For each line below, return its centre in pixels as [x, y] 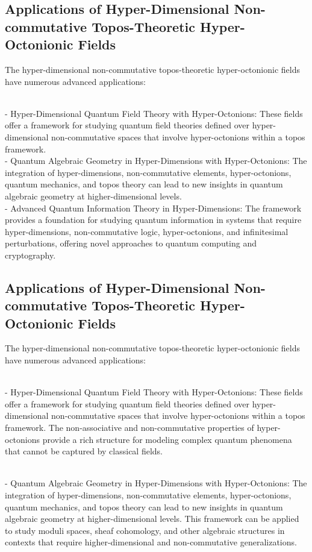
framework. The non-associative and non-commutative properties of [129, 428]
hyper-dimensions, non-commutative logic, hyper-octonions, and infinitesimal [147, 231]
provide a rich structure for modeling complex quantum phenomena [167, 439]
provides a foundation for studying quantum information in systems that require [153, 220]
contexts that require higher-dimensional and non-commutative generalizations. [151, 542]
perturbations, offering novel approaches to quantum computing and [131, 243]
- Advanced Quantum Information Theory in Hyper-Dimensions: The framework [153, 208]
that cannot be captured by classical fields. [84, 451]
